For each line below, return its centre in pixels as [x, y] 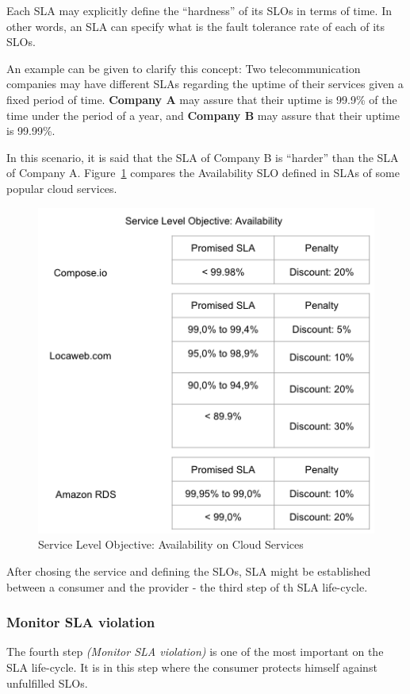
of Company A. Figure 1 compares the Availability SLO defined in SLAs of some [203, 173]
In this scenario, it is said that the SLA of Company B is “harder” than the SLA [203, 157]
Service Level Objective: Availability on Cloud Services [171, 544]
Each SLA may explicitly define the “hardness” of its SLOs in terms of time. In [199, 10]
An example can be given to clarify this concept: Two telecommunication [184, 68]
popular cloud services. [62, 188]
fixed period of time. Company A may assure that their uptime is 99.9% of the [202, 99]
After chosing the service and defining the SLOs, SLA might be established [189, 571]
